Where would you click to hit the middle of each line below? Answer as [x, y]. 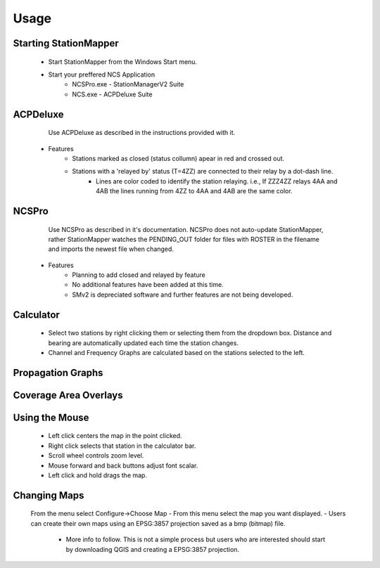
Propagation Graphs [58, 373]
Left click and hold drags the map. [98, 475]
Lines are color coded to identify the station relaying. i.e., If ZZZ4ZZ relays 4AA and [217, 181]
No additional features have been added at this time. [148, 285]
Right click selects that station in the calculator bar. [122, 446]
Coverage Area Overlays [68, 395]
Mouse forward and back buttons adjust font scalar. [123, 465]
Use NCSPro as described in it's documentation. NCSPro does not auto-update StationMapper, [186, 229]
